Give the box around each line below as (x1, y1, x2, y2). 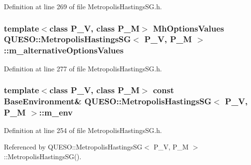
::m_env (39, 106, 73, 118)
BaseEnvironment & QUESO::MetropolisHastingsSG (4, 95, 212, 107)
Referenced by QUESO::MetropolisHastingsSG (4, 141, 143, 151)
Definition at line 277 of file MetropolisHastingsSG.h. (4, 63, 162, 73)
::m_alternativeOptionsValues (4, 44, 124, 56)
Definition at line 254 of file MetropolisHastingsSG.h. (4, 125, 162, 135)
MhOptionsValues (153, 22, 224, 34)
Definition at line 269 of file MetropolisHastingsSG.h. (4, 1, 162, 11)
